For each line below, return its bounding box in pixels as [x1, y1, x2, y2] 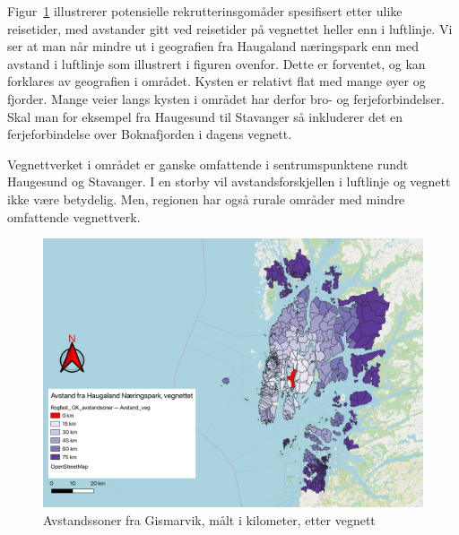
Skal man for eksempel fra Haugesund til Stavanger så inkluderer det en [7, 107, 403, 125]
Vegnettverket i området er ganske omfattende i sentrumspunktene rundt [7, 154, 409, 173]
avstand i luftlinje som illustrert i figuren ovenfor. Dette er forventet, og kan [7, 54, 426, 73]
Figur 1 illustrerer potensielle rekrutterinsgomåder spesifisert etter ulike [7, 2, 403, 20]
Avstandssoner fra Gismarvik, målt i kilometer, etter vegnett [43, 510, 376, 529]
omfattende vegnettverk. [7, 207, 141, 226]
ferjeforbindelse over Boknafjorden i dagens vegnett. [7, 125, 292, 143]
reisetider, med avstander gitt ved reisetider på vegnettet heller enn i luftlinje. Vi [7, 19, 453, 38]
